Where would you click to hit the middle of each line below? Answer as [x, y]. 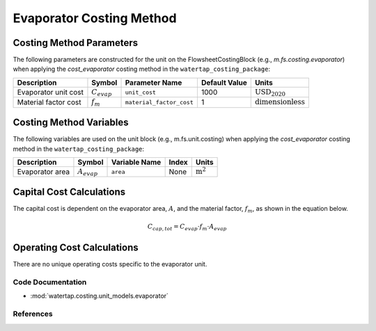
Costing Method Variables [71, 123]
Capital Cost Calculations [69, 192]
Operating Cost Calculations [76, 248]
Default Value [224, 82]
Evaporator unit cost [50, 92]
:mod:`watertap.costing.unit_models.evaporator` [99, 296]
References [33, 314]
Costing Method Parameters [76, 43]
